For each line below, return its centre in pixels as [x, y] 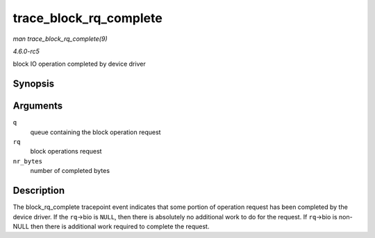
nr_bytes [28, 161]
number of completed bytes [70, 171]
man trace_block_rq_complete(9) [60, 39]
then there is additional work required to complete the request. [120, 226]
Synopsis [34, 84]
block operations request [66, 152]
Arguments [38, 106]
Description [39, 191]
